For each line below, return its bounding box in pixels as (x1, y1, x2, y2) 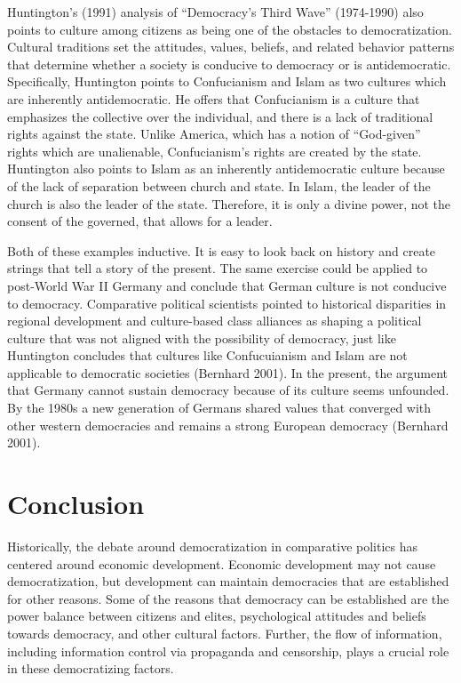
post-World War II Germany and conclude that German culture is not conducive (7, 276, 447, 294)
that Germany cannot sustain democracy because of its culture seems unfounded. (7, 381, 449, 399)
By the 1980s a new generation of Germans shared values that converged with (7, 398, 432, 417)
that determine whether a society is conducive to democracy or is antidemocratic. (7, 54, 451, 73)
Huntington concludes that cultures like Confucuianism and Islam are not (7, 346, 408, 365)
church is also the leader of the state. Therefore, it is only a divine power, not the (7, 194, 451, 213)
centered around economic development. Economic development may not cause (7, 554, 436, 573)
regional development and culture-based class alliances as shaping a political (7, 311, 422, 330)
